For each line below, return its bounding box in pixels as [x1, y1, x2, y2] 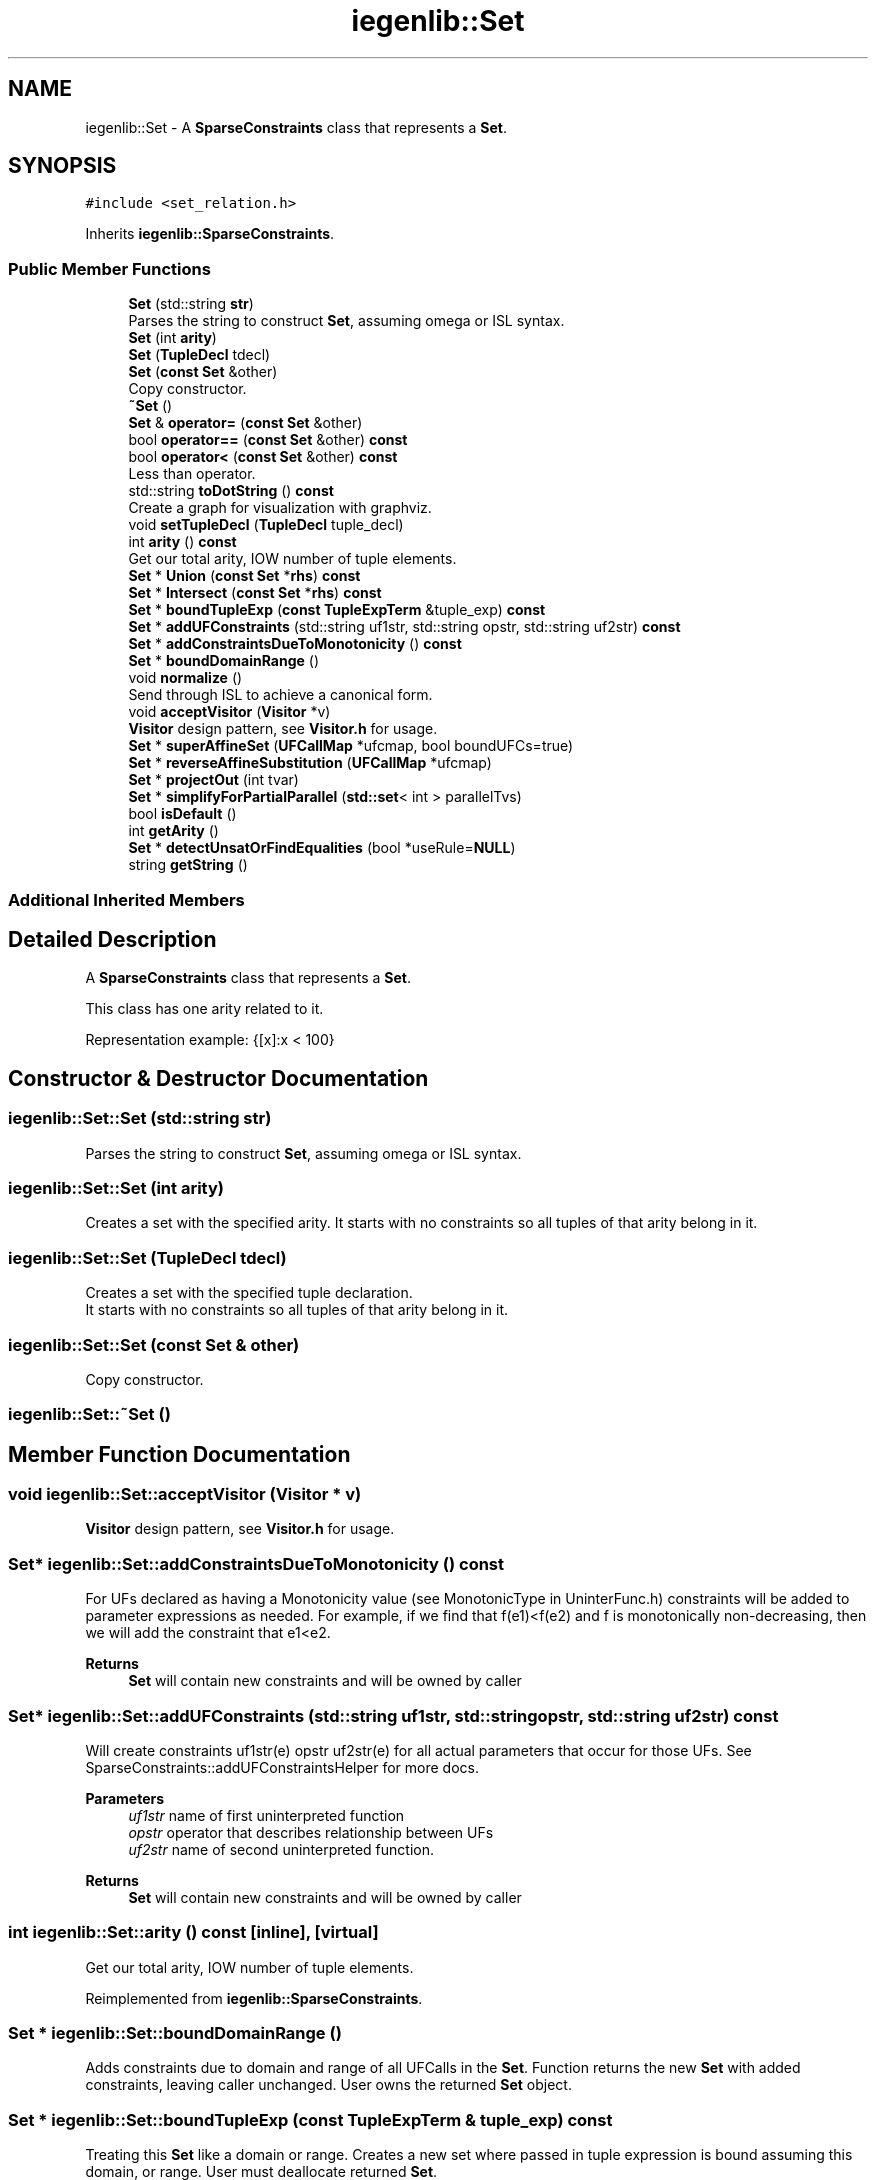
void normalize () [128, 669, 243, 687]
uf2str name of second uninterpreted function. [128, 1840, 434, 1858]
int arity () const [128, 533, 237, 551]
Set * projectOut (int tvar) [128, 771, 299, 789]
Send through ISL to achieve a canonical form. [128, 686, 433, 704]
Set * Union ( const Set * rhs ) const [128, 567, 361, 585]
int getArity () [128, 822, 219, 840]
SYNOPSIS [8, 153, 117, 179]
